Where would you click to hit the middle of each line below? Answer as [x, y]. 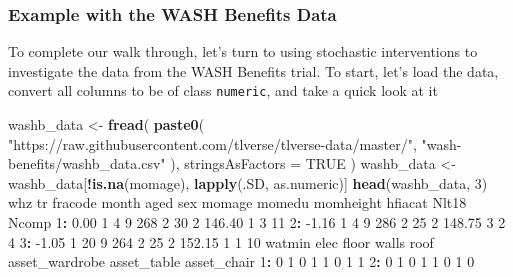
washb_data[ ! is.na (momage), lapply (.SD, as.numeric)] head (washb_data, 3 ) [248, 182]
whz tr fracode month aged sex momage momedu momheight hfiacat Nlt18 [237, 202]
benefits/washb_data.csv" [87, 163]
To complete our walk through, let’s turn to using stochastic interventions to [243, 51]
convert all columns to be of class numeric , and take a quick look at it [223, 90]
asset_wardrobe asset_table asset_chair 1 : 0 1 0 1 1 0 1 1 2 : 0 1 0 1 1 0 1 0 [241, 261]
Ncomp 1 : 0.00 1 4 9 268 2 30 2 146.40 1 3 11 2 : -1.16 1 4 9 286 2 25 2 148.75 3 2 [257, 222]
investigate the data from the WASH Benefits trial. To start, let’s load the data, [253, 70]
